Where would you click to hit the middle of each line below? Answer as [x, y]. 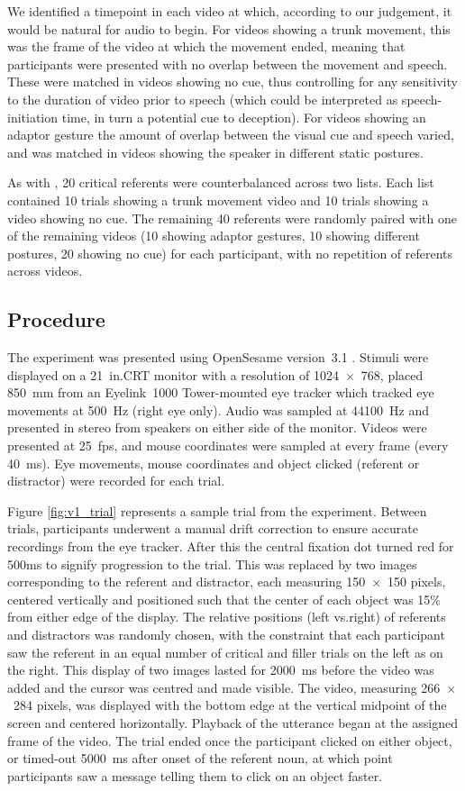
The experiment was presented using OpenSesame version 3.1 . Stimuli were [218, 357]
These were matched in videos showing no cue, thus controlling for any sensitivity [232, 82]
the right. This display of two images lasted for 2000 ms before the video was [221, 670]
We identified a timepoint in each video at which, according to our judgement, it [230, 11]
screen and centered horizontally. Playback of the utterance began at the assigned [232, 722]
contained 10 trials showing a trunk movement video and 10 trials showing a [218, 200]
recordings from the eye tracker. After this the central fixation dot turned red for [231, 546]
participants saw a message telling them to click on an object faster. [195, 775]
